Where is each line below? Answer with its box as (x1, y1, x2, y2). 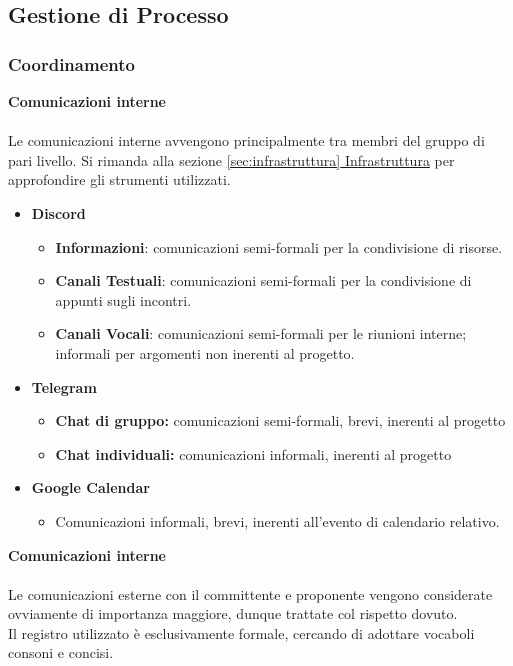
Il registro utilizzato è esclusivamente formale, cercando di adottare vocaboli (8, 622, 475, 643)
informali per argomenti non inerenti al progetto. (55, 342, 355, 363)
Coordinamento (8, 51, 135, 76)
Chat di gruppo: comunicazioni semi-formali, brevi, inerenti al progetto (55, 410, 506, 431)
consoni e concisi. (8, 642, 114, 663)
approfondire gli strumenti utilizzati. (8, 169, 231, 190)
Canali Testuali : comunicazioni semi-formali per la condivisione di (55, 270, 472, 291)
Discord (31, 202, 86, 223)
